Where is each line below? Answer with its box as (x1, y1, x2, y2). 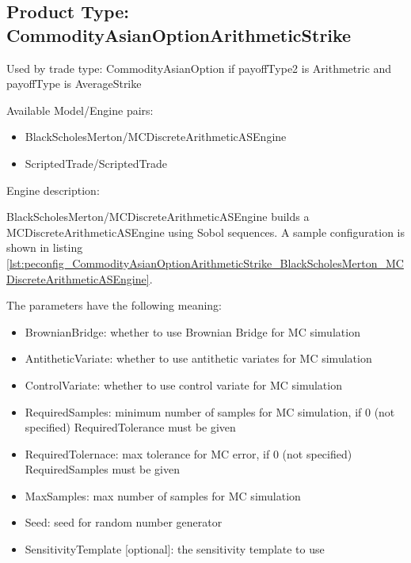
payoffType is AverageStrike (6, 75, 142, 92)
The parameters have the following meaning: (6, 297, 222, 314)
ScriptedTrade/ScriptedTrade (25, 154, 167, 171)
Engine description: (6, 181, 100, 198)
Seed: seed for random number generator (25, 514, 223, 531)
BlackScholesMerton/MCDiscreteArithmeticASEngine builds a (6, 208, 310, 225)
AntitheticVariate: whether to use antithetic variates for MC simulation (25, 350, 372, 367)
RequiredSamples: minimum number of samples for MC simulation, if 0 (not (25, 403, 395, 420)
